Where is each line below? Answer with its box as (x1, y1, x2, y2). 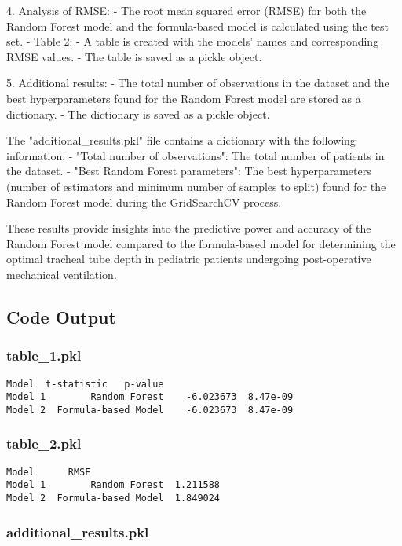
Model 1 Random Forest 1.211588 (6, 479, 221, 491)
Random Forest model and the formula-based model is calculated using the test (6, 17, 389, 34)
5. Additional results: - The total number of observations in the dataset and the (6, 75, 389, 91)
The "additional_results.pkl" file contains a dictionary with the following (6, 132, 356, 148)
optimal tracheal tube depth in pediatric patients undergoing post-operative (6, 251, 371, 267)
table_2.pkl (6, 434, 82, 453)
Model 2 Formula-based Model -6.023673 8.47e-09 (6, 404, 294, 416)
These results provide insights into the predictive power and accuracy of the (6, 220, 371, 236)
